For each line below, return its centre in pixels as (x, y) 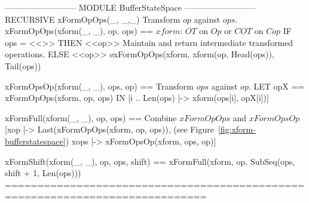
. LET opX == (276, 86)
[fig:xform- (237, 129)
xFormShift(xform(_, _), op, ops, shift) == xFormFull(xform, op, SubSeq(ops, (150, 161)
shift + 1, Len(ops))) (43, 173)
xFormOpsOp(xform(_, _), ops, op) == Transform (100, 86)
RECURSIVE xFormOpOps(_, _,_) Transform (93, 19)
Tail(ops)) (23, 65)
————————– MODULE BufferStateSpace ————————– (130, 7)
